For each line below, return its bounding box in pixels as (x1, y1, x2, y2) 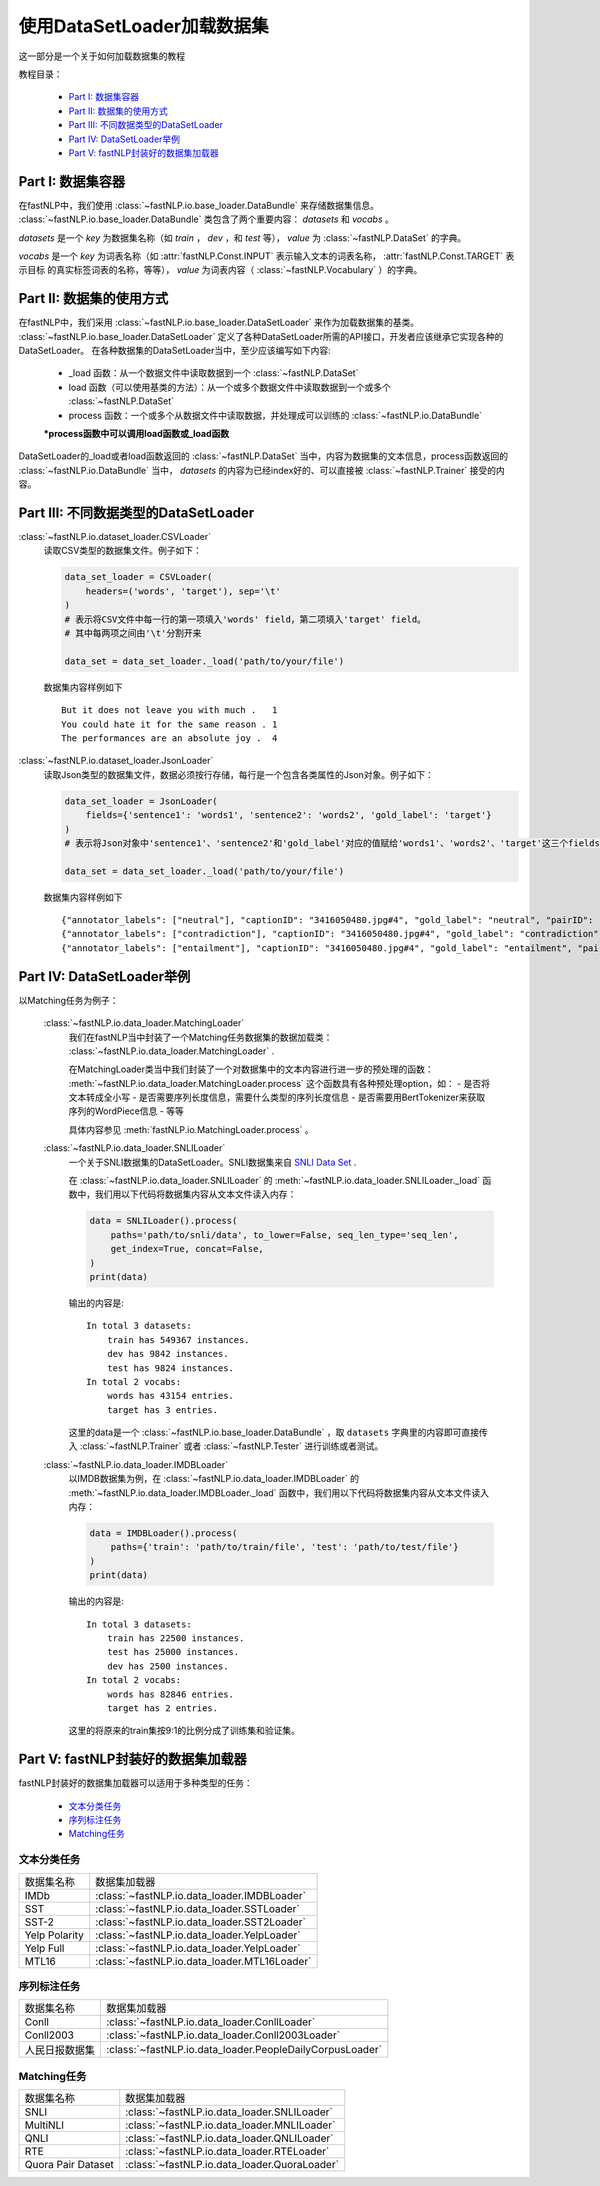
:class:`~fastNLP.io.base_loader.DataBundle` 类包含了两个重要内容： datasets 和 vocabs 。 (18, 213, 394, 225)
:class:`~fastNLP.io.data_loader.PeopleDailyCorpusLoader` (106, 2043, 382, 2057)
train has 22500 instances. (106, 1632, 245, 1644)
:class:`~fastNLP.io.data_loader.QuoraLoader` (125, 2158, 340, 2172)
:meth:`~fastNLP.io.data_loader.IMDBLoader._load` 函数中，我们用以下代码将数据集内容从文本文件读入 (68, 1486, 490, 1499)
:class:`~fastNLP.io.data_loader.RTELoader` (125, 2145, 330, 2159)
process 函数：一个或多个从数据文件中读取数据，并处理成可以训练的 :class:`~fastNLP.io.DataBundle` (68, 409, 483, 421)
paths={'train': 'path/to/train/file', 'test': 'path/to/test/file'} (110, 1541, 459, 1553)
